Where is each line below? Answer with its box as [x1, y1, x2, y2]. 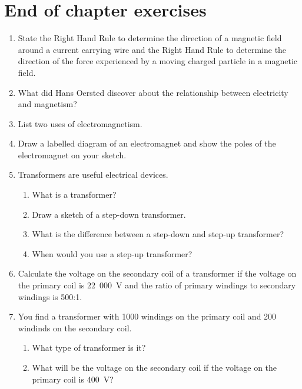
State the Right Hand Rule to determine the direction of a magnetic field [18, 32, 282, 44]
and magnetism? [18, 98, 77, 110]
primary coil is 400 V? [32, 373, 114, 385]
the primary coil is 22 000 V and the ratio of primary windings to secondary [18, 279, 296, 291]
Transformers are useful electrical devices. [18, 168, 168, 181]
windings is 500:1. [18, 290, 82, 302]
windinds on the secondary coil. [18, 321, 132, 334]
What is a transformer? [32, 188, 117, 201]
